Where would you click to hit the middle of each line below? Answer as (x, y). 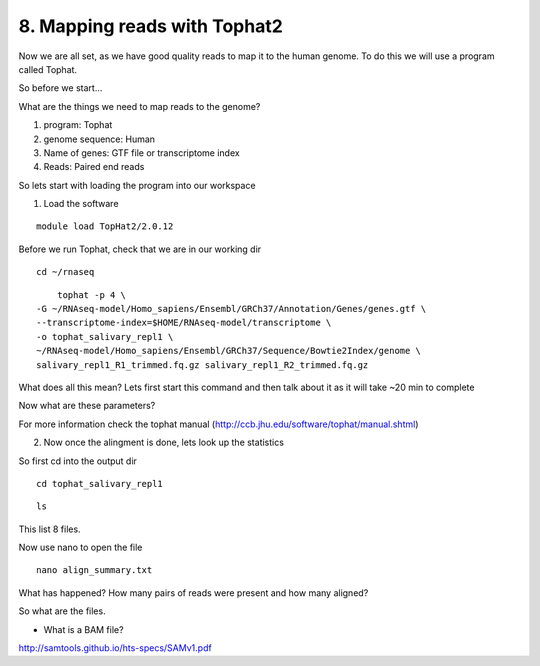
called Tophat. (48, 69)
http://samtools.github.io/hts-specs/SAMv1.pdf (115, 648)
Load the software (81, 204)
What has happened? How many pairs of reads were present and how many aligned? (193, 592)
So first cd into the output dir (77, 461)
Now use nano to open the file (80, 547)
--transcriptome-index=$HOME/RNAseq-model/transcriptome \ (184, 323)
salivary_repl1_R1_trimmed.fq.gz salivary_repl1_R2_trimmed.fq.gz (202, 364)
